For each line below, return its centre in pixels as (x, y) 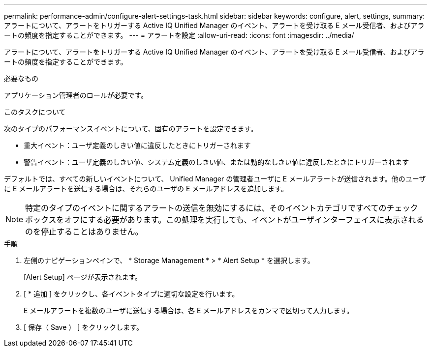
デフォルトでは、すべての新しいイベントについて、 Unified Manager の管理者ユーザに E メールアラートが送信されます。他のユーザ (215, 179)
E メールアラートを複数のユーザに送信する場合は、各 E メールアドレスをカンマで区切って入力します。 (189, 310)
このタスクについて (35, 112)
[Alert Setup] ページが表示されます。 (83, 277)
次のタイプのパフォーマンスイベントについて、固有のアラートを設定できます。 (131, 129)
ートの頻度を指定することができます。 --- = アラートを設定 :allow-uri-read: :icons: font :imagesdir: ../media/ (179, 35)
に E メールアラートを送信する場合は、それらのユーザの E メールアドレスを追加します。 (146, 189)
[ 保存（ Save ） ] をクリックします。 (83, 327)
